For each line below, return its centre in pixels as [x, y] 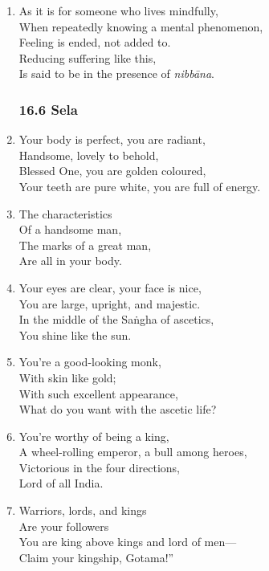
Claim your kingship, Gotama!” [96, 557]
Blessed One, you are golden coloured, [112, 171]
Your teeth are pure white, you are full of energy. [140, 186]
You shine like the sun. [75, 334]
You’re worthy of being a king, [94, 436]
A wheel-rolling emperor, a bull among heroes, [133, 452]
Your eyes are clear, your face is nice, [110, 287]
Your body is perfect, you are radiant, [112, 139]
